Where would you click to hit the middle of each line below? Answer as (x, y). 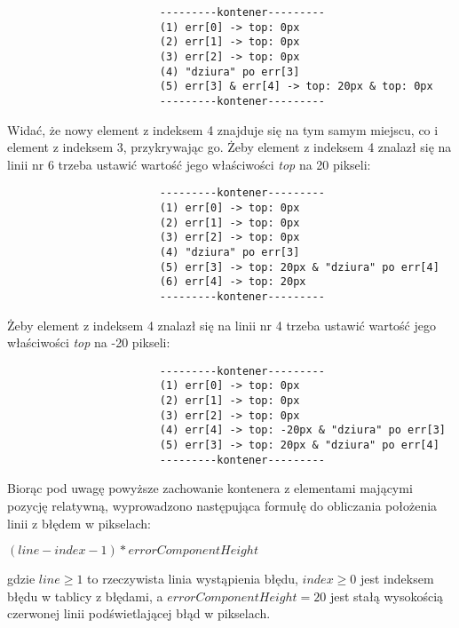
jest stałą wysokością (387, 596)
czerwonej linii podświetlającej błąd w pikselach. (139, 613)
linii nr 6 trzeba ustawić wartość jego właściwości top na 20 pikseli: (189, 164)
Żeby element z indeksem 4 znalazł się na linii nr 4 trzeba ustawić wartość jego (222, 325)
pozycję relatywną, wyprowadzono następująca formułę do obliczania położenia (222, 505)
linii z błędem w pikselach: (79, 523)
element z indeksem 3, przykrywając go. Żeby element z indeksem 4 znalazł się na (229, 147)
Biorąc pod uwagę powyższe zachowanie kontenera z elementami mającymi (210, 488)
